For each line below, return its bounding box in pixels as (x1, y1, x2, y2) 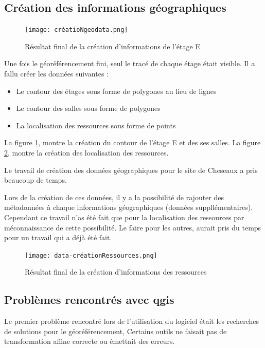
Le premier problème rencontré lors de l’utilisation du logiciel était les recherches (4, 316, 259, 326)
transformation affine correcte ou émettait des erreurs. (4, 336, 175, 346)
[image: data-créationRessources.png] (25, 252, 157, 259)
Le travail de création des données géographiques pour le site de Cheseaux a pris (4, 164, 258, 175)
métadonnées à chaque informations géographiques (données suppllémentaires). (4, 202, 253, 212)
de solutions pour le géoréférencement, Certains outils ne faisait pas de (4, 325, 227, 336)
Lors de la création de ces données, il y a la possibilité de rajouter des (4, 191, 224, 202)
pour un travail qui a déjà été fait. (4, 232, 112, 243)
